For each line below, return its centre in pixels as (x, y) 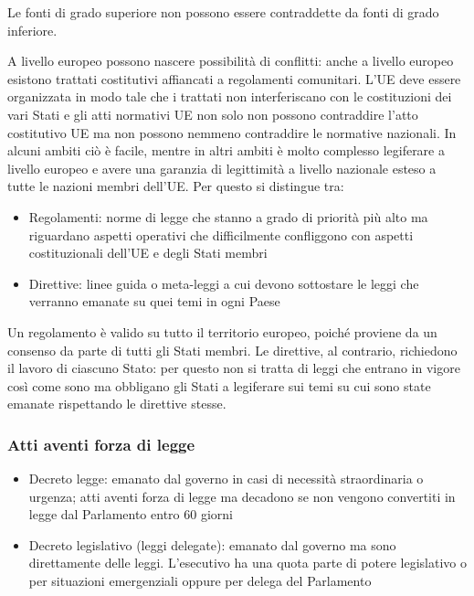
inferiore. (32, 30)
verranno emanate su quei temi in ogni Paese (154, 301)
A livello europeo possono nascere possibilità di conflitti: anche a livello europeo (231, 61)
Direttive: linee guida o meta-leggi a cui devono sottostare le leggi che (224, 283)
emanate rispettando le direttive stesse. (117, 404)
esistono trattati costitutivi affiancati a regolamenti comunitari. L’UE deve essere (234, 78)
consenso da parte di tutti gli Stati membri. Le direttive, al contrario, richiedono (232, 350)
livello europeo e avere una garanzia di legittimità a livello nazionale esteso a (222, 168)
